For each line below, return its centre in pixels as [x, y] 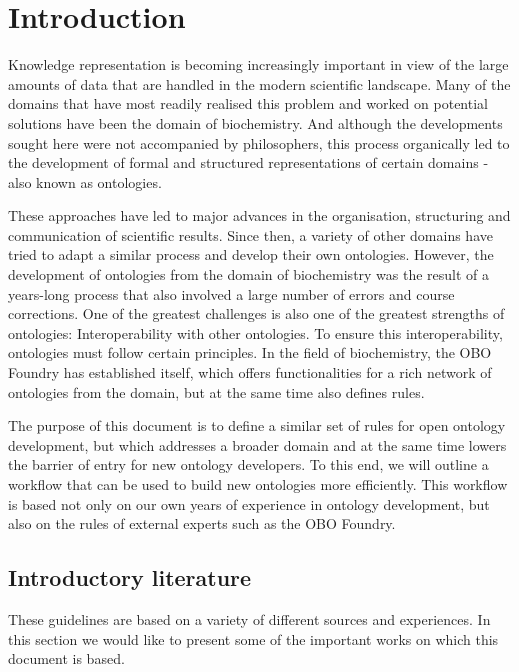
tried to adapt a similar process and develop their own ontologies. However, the [251, 254]
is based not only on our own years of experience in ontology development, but [249, 503]
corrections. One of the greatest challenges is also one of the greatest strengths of [256, 313]
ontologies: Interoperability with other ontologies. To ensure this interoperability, [255, 332]
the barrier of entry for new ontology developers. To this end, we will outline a [248, 464]
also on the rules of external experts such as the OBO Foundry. [202, 523]
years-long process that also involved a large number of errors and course [231, 293]
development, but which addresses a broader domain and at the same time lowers [257, 444]
